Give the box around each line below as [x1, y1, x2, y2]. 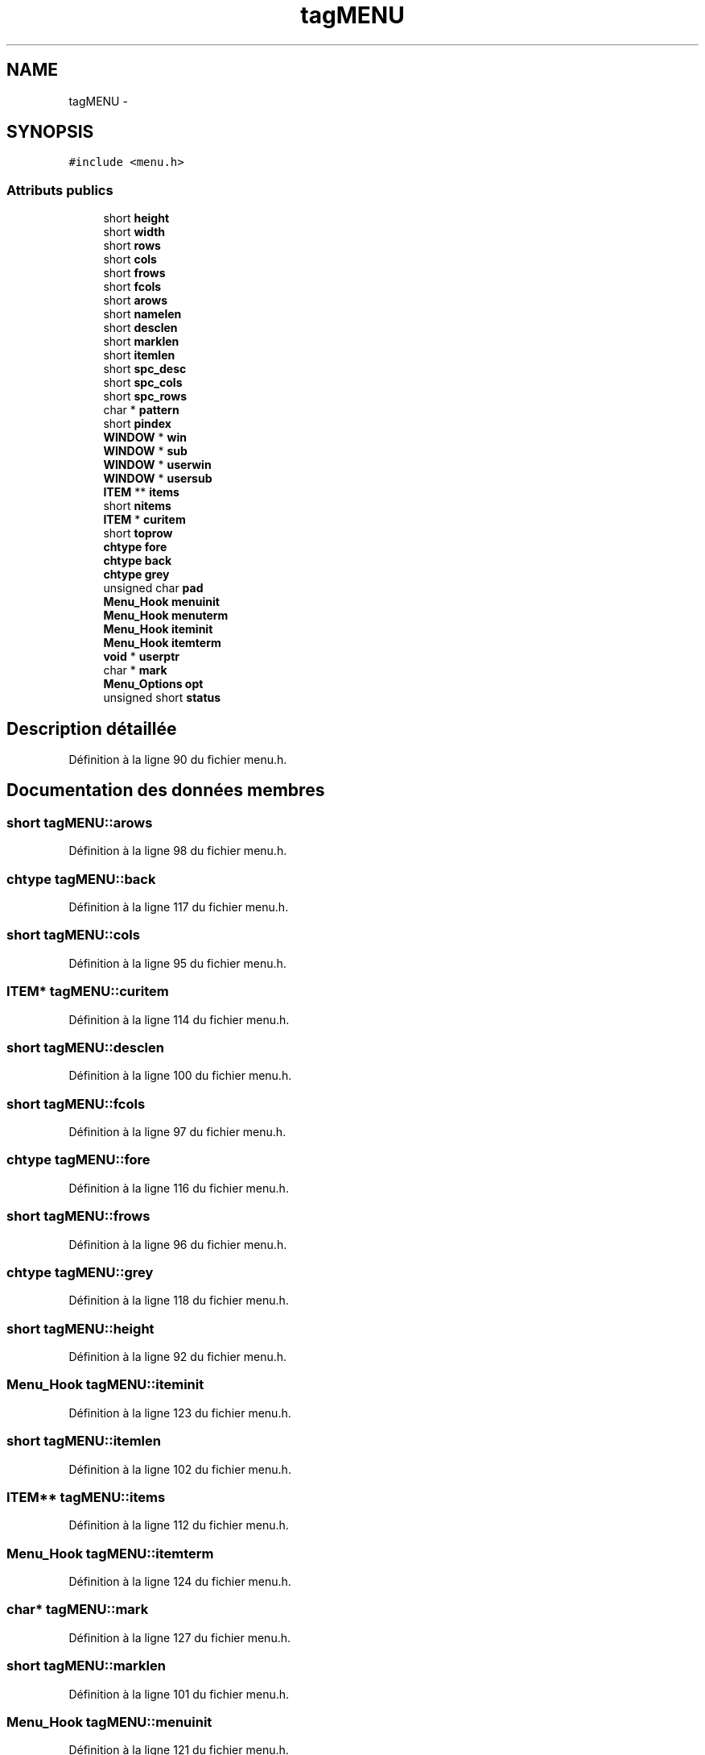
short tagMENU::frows [6, 1208, 150, 1225]
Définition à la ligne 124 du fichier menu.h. [68, 1575, 291, 1588]
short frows [103, 266, 166, 280]
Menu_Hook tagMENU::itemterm [6, 1545, 214, 1562]
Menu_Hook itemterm [103, 636, 221, 650]
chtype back [103, 554, 172, 568]
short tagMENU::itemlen [6, 1433, 161, 1450]
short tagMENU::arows [6, 814, 153, 831]
